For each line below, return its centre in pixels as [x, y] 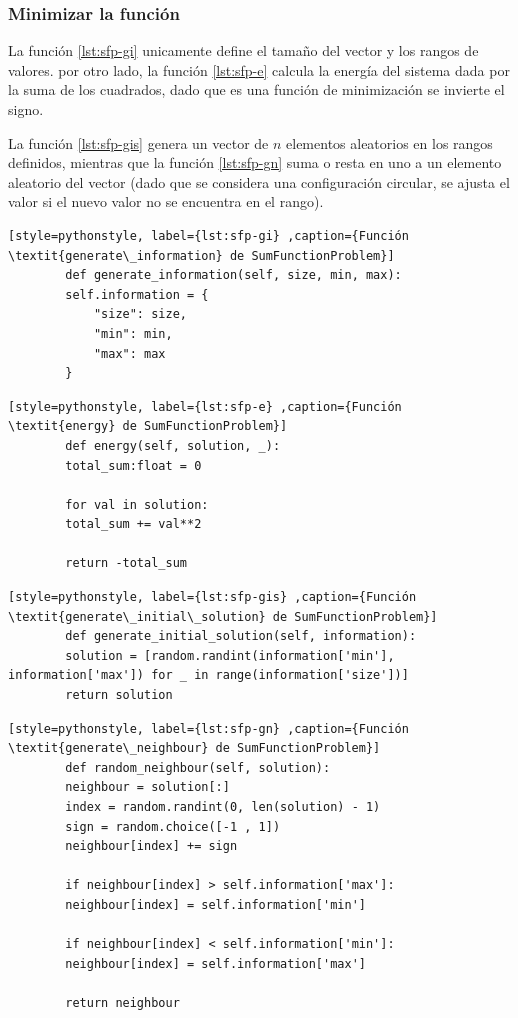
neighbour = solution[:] [147, 787]
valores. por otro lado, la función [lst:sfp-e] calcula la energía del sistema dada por [259, 69]
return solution [119, 695]
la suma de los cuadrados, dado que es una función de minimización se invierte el [256, 89]
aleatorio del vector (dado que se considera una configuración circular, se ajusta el [259, 181]
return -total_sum [126, 563]
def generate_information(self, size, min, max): [233, 275]
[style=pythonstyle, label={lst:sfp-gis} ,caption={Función [212, 597]
